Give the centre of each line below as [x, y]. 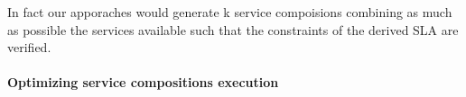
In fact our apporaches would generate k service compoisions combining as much [230, 12]
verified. [29, 47]
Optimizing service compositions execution [143, 82]
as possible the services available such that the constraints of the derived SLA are [233, 29]
